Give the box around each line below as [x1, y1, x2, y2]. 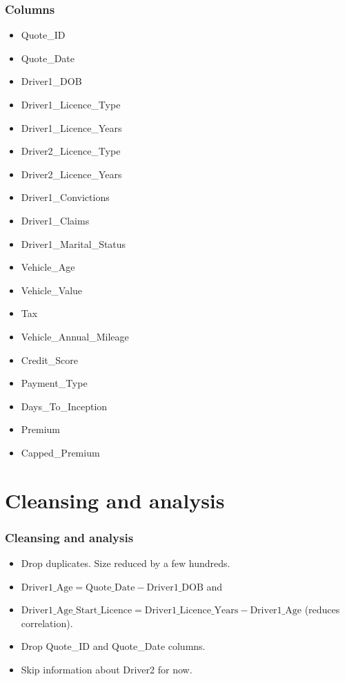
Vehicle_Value [21, 282, 83, 297]
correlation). [21, 615, 73, 630]
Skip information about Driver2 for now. [21, 662, 193, 677]
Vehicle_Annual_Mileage [21, 329, 129, 343]
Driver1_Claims [21, 213, 90, 227]
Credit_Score [21, 352, 78, 367]
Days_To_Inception [21, 399, 108, 413]
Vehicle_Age [21, 260, 75, 274]
